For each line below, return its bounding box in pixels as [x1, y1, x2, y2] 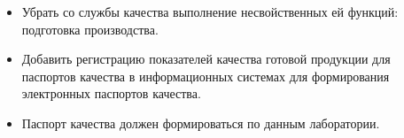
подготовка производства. [21, 19, 159, 38]
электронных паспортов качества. [21, 84, 201, 103]
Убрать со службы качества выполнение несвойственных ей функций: [21, 3, 399, 20]
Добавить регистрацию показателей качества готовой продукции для [21, 50, 391, 68]
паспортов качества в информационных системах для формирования [21, 66, 390, 85]
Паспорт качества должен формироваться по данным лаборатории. [21, 113, 380, 132]
